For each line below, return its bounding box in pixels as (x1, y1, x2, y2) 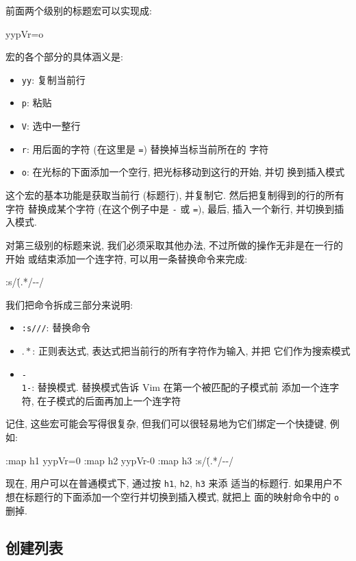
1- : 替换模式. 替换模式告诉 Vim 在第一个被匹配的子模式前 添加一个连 (21, 380, 330, 394)
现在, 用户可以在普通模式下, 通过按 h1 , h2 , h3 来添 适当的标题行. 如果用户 (5, 476, 333, 490)
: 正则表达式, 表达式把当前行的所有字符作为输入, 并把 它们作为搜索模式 (32, 343, 351, 357)
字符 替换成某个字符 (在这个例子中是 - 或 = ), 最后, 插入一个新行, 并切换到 (5, 201, 335, 215)
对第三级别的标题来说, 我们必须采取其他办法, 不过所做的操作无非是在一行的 (5, 237, 344, 252)
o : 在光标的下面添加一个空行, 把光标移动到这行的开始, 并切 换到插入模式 (21, 165, 345, 179)
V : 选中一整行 (21, 119, 81, 133)
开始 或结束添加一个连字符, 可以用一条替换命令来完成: (5, 251, 248, 265)
